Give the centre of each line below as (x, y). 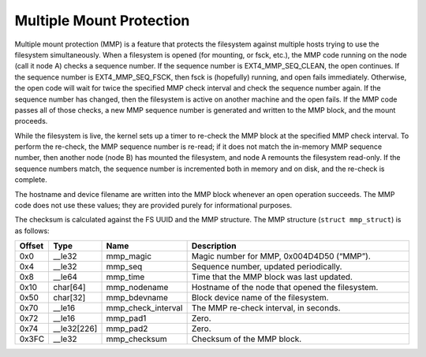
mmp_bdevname (137, 298)
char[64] (69, 288)
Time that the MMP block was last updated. (272, 277)
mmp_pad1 (126, 318)
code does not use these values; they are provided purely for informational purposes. (153, 206)
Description (214, 246)
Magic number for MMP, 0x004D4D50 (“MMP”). (281, 256)
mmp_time (125, 277)
